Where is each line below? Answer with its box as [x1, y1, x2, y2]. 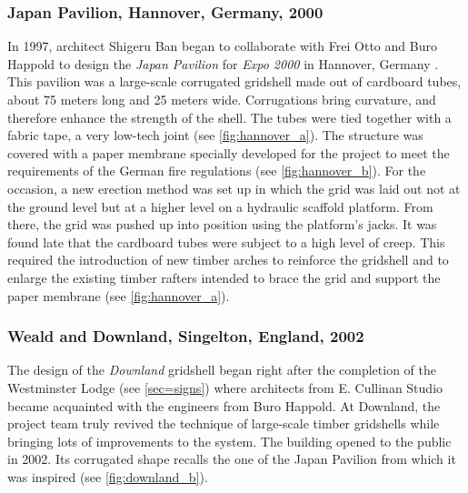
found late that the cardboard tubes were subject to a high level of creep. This [7, 232, 445, 251]
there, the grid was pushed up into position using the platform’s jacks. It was [7, 215, 437, 234]
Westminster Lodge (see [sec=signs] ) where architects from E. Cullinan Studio [7, 377, 443, 397]
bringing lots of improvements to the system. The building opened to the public [7, 431, 452, 450]
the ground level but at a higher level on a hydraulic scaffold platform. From [7, 196, 433, 216]
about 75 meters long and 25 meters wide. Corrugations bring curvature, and [7, 90, 436, 108]
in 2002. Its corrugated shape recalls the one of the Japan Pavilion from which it [7, 449, 456, 468]
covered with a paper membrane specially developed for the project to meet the [7, 143, 450, 162]
